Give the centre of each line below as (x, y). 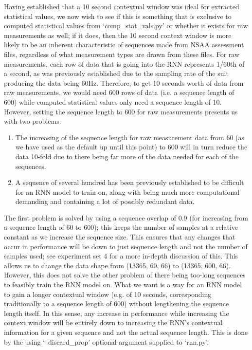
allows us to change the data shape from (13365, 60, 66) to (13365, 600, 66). (117, 265)
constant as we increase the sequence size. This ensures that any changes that (120, 237)
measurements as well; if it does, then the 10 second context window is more (118, 35)
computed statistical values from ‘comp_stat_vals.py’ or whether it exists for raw (126, 26)
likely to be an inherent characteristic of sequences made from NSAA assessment (124, 45)
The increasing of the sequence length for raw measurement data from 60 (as (130, 137)
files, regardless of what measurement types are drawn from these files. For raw (122, 54)
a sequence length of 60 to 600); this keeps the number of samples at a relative (121, 227)
